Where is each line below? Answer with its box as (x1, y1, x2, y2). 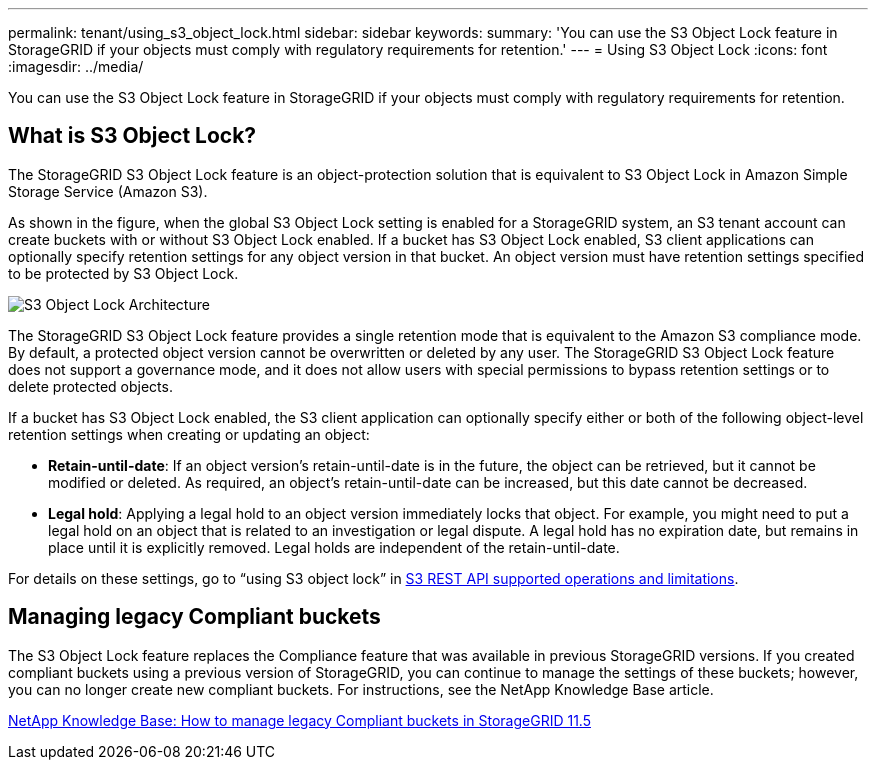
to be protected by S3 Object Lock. (8, 264, 239, 282)
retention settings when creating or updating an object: (8, 425, 370, 443)
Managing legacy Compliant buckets (8, 604, 381, 630)
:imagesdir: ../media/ (8, 58, 144, 75)
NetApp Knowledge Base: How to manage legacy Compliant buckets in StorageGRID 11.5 (8, 711, 591, 729)
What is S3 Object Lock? (8, 123, 257, 149)
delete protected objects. (8, 377, 173, 395)
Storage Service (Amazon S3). (8, 182, 208, 200)
